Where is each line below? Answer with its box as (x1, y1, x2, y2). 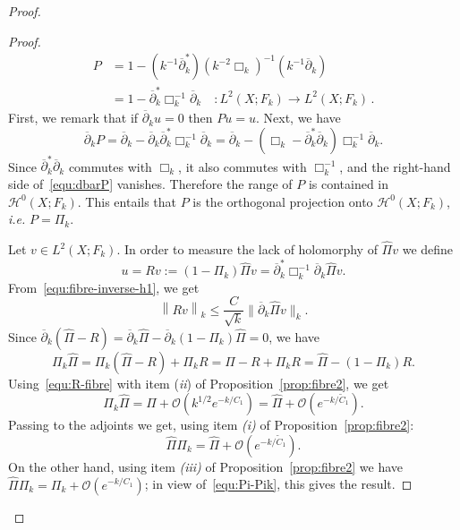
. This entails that (77, 192, 177, 210)
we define (402, 240, 454, 259)
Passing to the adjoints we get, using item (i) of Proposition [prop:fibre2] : (8, 415, 414, 434)
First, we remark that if (8, 108, 139, 127)
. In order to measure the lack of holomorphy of (116, 240, 378, 259)
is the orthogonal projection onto (192, 192, 373, 210)
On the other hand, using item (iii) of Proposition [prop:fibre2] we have (8, 457, 404, 475)
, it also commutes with (178, 157, 307, 175)
